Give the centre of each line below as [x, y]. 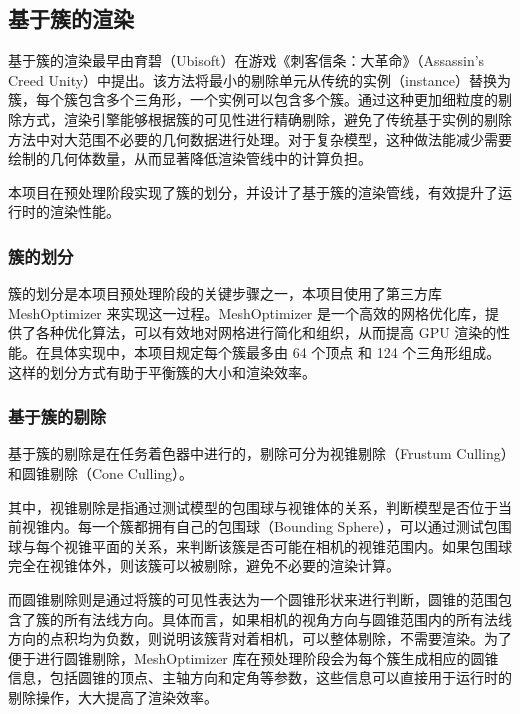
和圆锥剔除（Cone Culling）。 [101, 472]
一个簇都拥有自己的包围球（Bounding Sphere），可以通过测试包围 [301, 526]
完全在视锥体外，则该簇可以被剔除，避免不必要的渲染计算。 [204, 565]
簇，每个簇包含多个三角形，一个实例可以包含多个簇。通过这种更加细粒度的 [253, 99]
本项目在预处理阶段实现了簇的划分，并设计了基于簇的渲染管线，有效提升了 [253, 191]
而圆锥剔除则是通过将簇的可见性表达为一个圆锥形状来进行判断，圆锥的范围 [253, 598]
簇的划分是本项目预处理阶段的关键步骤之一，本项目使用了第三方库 [225, 293]
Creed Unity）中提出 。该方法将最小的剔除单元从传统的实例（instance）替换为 [259, 79]
